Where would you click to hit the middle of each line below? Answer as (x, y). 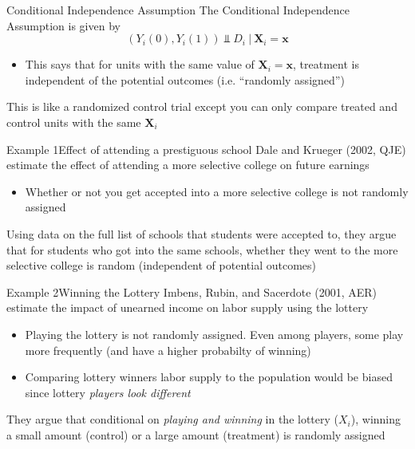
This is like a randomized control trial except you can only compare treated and (202, 106)
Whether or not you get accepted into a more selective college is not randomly (217, 191)
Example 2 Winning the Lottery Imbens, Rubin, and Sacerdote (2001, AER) (192, 291)
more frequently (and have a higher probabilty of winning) (168, 350)
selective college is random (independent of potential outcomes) (161, 265)
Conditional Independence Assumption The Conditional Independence (178, 10)
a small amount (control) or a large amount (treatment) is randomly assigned (196, 434)
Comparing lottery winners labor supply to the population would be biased (209, 377)
